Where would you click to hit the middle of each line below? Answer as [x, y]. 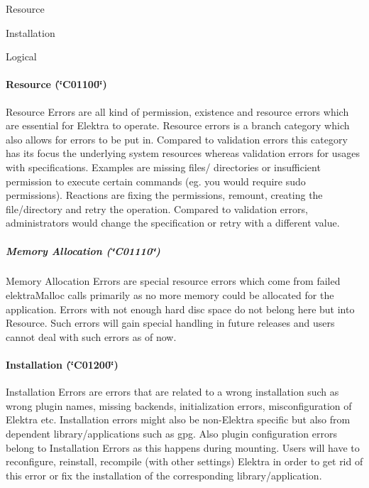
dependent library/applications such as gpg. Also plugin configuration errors [171, 434]
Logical [21, 56]
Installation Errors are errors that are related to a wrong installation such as [172, 392]
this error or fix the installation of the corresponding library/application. [164, 475]
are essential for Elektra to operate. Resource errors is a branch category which [178, 125]
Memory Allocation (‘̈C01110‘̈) [83, 250]
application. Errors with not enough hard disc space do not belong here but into [180, 309]
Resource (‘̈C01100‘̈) [56, 84]
